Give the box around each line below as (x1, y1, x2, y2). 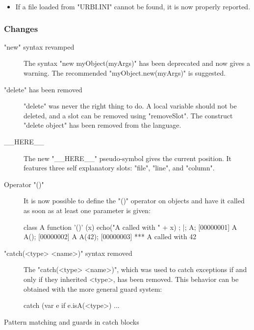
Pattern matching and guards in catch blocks (4, 316, 139, 327)
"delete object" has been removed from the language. (24, 120, 181, 130)
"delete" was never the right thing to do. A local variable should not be (24, 101, 237, 111)
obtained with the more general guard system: (24, 283, 162, 294)
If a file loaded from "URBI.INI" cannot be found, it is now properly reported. (15, 1, 251, 11)
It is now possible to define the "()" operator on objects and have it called (24, 195, 245, 206)
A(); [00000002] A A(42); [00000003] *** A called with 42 (24, 231, 197, 242)
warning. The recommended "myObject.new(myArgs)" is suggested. (24, 68, 226, 78)
